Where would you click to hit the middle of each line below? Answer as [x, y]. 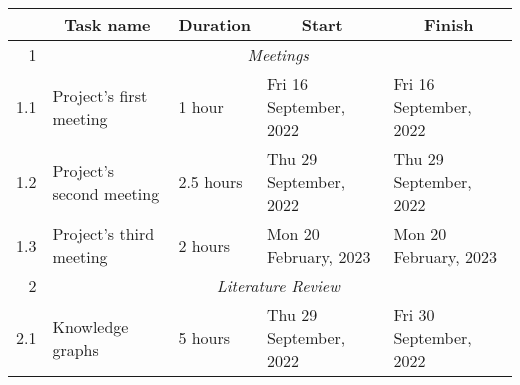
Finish [448, 24]
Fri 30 [414, 314]
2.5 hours [210, 181]
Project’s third [103, 233]
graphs [75, 349]
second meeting [106, 193]
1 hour [201, 106]
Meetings [278, 54]
